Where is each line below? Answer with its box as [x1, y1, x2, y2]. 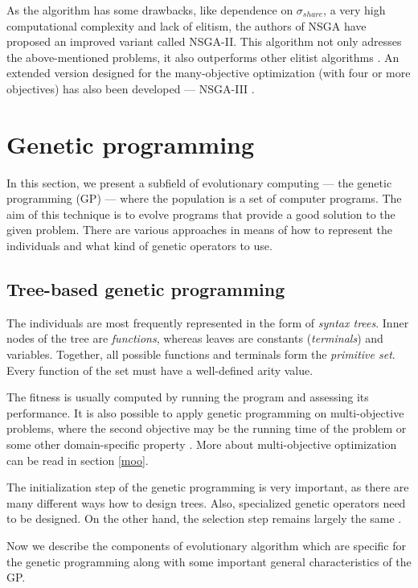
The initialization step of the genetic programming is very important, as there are [6, 479, 409, 495]
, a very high [323, 2, 386, 18]
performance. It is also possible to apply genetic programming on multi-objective [6, 404, 404, 421]
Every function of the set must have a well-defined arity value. [6, 361, 313, 378]
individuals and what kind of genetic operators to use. [6, 237, 273, 254]
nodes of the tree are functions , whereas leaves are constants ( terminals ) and [6, 330, 383, 347]
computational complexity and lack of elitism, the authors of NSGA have [6, 17, 367, 34]
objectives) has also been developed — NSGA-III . [6, 80, 255, 97]
